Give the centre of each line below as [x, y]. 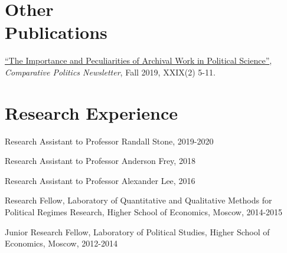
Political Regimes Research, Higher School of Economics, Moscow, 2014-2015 [144, 212]
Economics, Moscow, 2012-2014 [61, 243]
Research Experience [91, 112]
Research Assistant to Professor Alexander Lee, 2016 [100, 180]
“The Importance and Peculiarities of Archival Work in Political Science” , [138, 60]
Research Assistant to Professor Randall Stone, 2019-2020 [109, 141]
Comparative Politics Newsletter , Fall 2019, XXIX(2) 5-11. [110, 72]
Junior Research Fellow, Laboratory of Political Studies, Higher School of [137, 231]
